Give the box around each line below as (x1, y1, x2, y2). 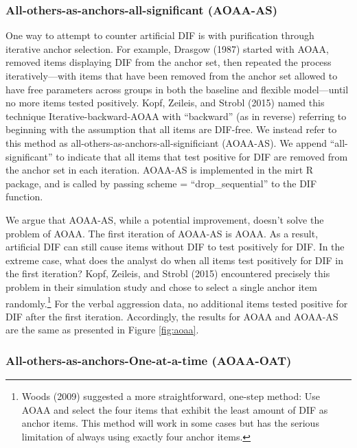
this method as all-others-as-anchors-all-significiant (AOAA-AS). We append (5, 135, 327, 150)
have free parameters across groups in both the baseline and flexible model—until (5, 82, 349, 96)
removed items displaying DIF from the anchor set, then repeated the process (5, 55, 332, 69)
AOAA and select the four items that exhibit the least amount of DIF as (21, 402, 328, 416)
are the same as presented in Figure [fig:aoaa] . (5, 322, 199, 337)
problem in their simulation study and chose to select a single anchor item (5, 279, 317, 294)
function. (5, 189, 43, 204)
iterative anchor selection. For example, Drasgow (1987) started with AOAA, (5, 41, 329, 56)
